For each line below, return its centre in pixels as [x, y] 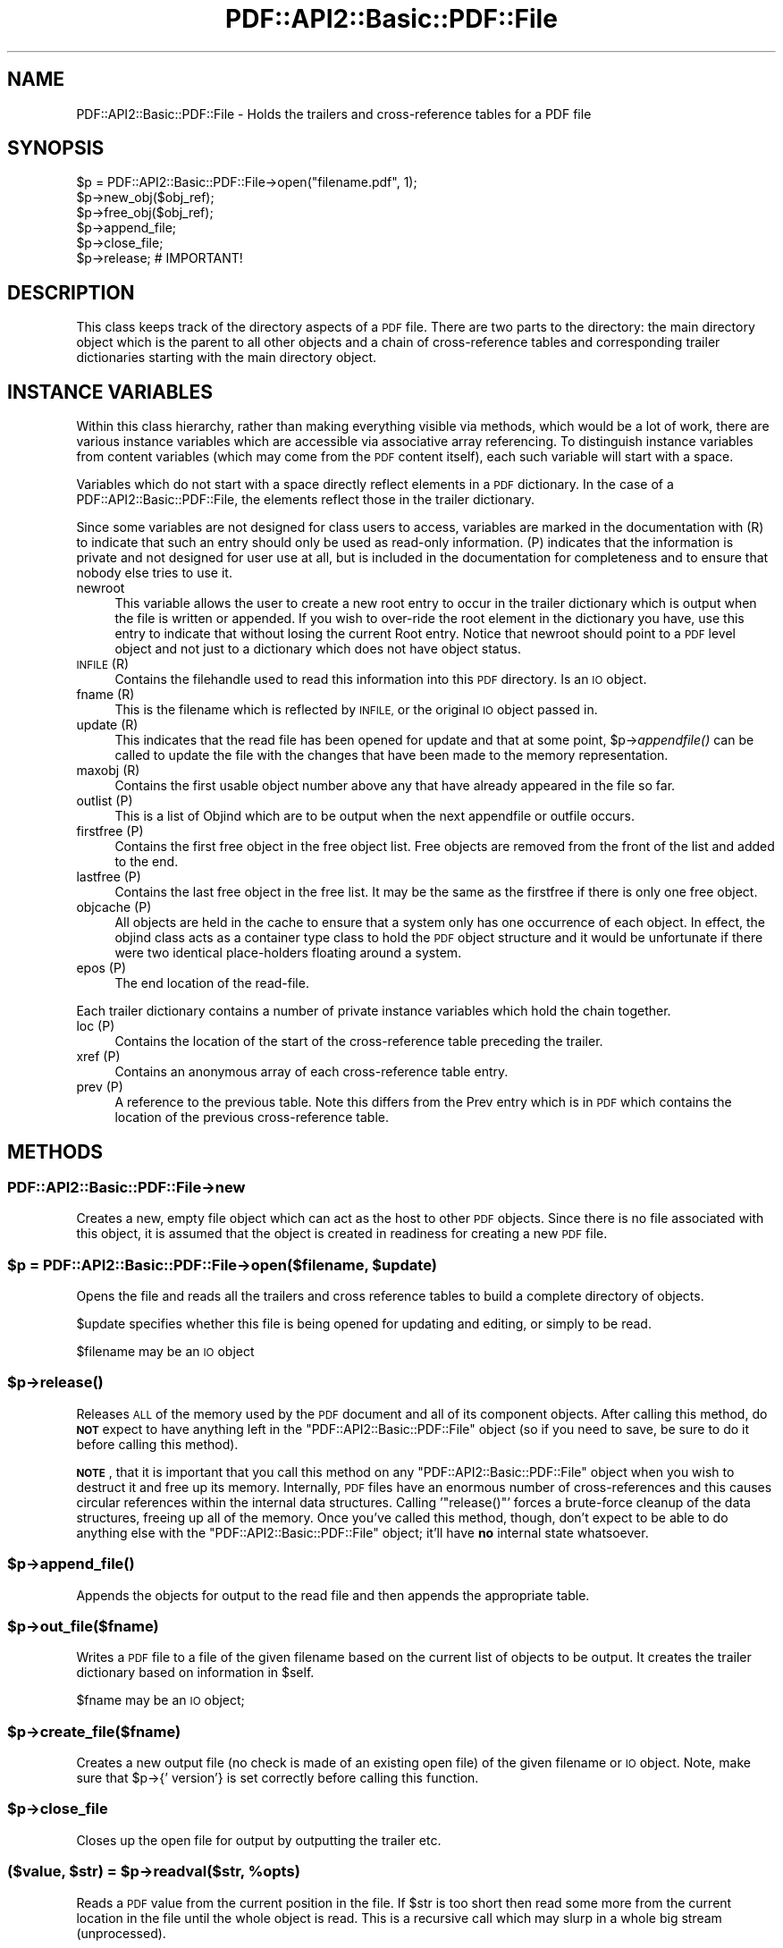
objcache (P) [114, 907]
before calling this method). [157, 1444]
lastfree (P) [109, 877]
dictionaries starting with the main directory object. [227, 358]
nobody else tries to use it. [154, 573]
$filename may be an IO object [165, 1352]
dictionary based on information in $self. [195, 1673]
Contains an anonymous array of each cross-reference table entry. [312, 1072]
